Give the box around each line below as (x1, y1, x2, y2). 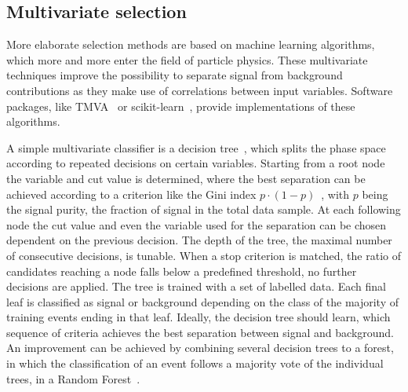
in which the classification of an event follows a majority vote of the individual (6, 355, 384, 372)
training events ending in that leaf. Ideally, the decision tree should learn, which (6, 309, 391, 325)
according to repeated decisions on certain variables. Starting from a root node (6, 155, 385, 171)
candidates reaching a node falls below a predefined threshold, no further (6, 262, 357, 279)
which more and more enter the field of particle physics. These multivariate (6, 51, 368, 68)
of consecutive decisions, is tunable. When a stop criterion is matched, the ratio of (6, 247, 402, 263)
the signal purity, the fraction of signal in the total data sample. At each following (6, 201, 401, 218)
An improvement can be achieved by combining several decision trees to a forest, (6, 339, 394, 356)
